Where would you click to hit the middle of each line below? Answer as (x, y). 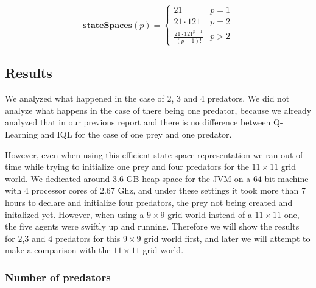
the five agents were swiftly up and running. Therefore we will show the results (152, 226)
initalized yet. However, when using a (75, 214)
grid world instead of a (210, 214)
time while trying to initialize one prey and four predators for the (127, 167)
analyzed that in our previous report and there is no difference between (138, 122)
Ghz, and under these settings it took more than (208, 190)
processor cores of (64, 190)
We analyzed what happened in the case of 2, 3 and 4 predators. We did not (147, 98)
